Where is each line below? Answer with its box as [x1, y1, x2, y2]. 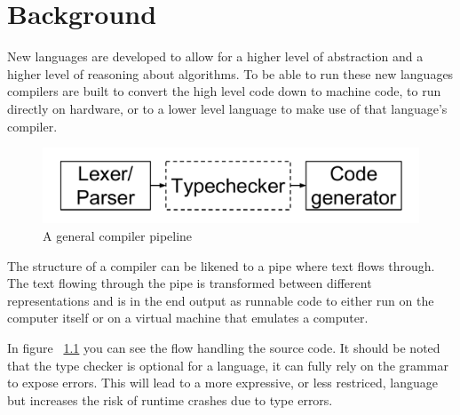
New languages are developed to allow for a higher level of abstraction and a [7, 47, 424, 66]
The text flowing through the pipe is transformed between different [7, 274, 372, 292]
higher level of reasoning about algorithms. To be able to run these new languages [7, 64, 454, 83]
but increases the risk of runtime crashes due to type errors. [7, 390, 333, 409]
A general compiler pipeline [43, 226, 193, 244]
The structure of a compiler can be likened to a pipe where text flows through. [7, 256, 435, 275]
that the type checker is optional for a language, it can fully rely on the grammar [7, 355, 448, 374]
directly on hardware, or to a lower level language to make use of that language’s [7, 99, 448, 117]
